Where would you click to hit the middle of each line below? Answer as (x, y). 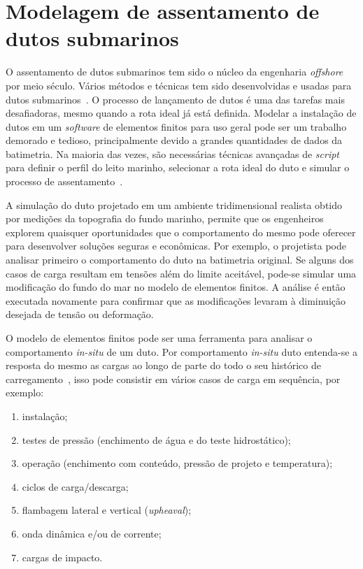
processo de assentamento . (64, 181)
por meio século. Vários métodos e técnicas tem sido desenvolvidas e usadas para (179, 85)
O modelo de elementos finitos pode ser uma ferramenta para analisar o (159, 338)
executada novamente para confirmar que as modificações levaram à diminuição (176, 300)
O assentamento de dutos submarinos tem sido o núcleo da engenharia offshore (175, 72)
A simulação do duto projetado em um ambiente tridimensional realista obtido (174, 204)
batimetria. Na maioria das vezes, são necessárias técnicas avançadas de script (172, 153)
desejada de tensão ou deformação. (80, 314)
